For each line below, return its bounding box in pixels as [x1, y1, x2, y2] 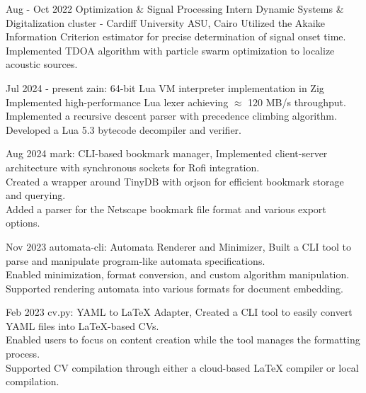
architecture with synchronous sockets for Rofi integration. [6, 159, 260, 174]
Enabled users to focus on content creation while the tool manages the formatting [6, 332, 360, 347]
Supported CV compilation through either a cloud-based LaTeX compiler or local [6, 360, 359, 375]
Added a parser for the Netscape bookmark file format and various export [6, 201, 326, 216]
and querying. [6, 188, 66, 203]
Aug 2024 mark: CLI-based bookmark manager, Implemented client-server [6, 146, 328, 161]
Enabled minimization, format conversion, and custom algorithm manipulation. [6, 267, 350, 282]
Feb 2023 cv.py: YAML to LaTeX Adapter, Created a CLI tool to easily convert [6, 304, 353, 319]
